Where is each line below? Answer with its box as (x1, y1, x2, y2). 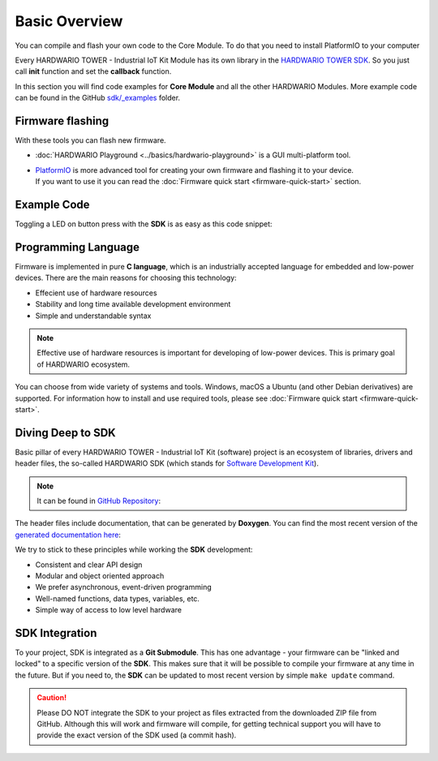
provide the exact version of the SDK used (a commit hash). (36, 730, 237, 740)
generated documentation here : (15, 530, 122, 540)
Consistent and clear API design (35, 560, 143, 570)
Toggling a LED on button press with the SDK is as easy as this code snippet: (15, 219, 273, 229)
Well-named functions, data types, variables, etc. (35, 593, 200, 604)
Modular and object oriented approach (35, 570, 165, 580)
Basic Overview (15, 12, 123, 30)
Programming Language (15, 240, 140, 254)
